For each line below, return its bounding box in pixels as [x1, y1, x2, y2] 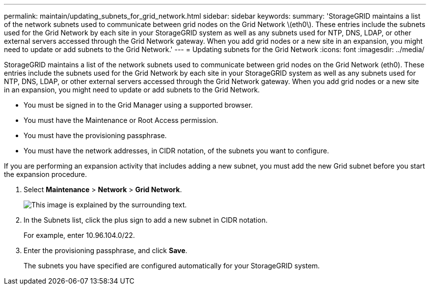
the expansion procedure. [4, 170, 87, 178]
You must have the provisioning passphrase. [24, 131, 167, 140]
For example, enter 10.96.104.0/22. [24, 231, 135, 239]
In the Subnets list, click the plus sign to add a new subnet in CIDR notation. [24, 216, 268, 224]
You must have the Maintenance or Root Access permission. [24, 116, 218, 124]
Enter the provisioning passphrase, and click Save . [24, 246, 188, 255]
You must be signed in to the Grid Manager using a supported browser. [24, 101, 253, 109]
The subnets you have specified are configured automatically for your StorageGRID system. [24, 261, 320, 270]
